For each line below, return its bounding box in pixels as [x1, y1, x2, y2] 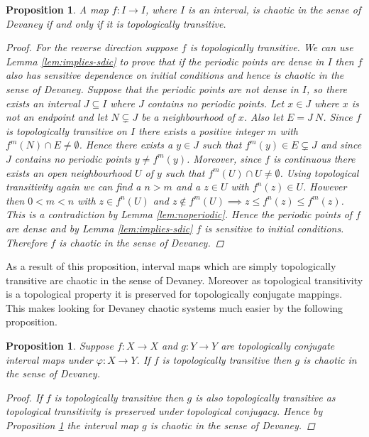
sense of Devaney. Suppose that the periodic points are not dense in [6, 81, 299, 96]
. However [303, 179, 347, 194]
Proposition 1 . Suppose [6, 338, 114, 353]
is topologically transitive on [6, 123, 127, 138]
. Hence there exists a [79, 137, 173, 152]
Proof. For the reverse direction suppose [6, 40, 178, 55]
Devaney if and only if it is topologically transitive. [6, 16, 226, 31]
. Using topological [280, 165, 359, 180]
